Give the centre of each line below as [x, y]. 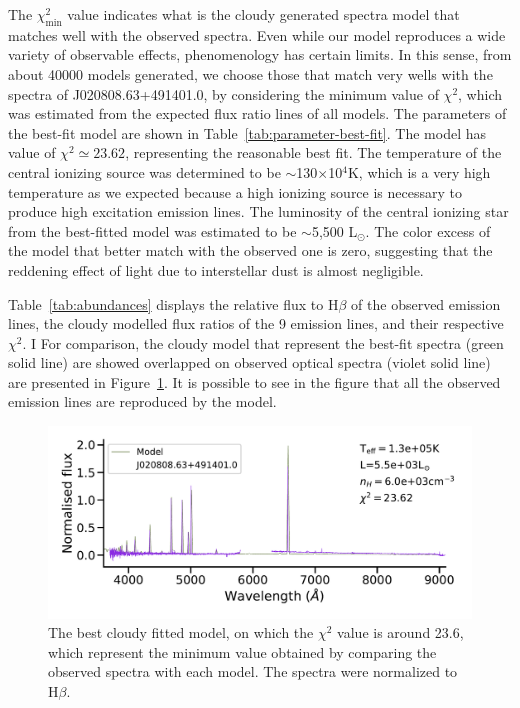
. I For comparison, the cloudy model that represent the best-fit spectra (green [263, 342]
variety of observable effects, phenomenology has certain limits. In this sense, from [260, 54]
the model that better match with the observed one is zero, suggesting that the [250, 250]
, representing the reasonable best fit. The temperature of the [313, 152]
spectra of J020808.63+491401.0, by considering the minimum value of [223, 93]
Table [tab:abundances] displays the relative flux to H [173, 303]
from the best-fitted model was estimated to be [152, 230]
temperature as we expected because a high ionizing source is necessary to [235, 191]
